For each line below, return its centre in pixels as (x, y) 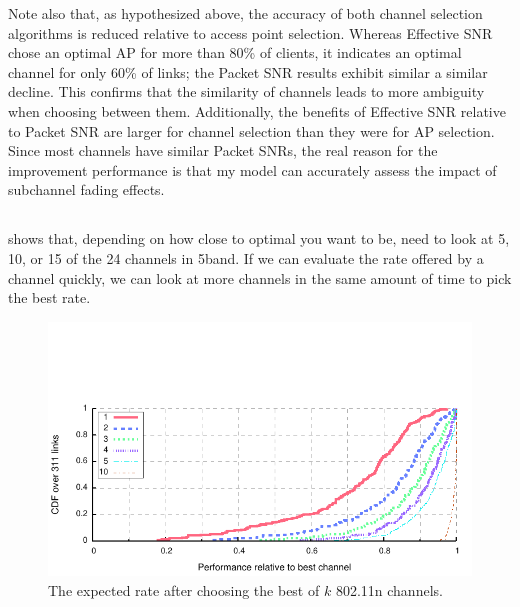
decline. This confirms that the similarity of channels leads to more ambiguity (246, 91)
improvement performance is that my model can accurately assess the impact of (252, 169)
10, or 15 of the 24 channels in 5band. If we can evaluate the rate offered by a (246, 257)
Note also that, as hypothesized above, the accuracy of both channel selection (245, 13)
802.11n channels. (389, 589)
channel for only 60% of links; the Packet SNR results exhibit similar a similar (248, 71)
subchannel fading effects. (86, 189)
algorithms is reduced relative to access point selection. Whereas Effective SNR (250, 32)
